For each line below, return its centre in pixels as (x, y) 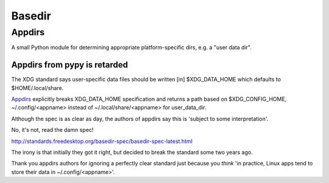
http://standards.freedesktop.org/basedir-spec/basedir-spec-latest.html (102, 141)
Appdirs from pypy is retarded (69, 65)
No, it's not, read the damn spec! (52, 130)
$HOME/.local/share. (37, 88)
